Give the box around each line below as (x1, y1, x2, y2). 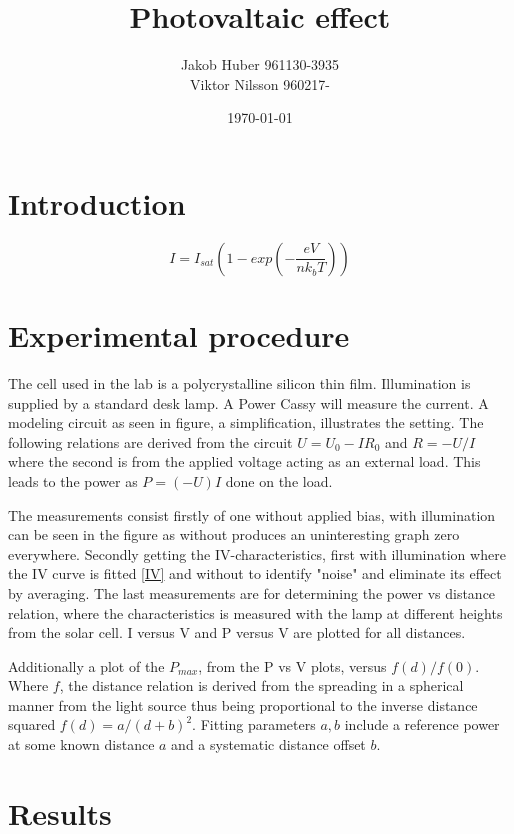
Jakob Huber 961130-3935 (180, 54, 340, 75)
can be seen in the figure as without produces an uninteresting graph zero (8, 524, 460, 545)
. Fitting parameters (192, 714, 316, 735)
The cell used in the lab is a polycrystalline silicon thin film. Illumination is (8, 372, 471, 393)
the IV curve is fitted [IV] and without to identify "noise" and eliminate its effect (8, 563, 502, 584)
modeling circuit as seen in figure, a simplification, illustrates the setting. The (8, 412, 484, 433)
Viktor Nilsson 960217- (190, 73, 330, 94)
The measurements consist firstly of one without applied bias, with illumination (8, 504, 496, 525)
